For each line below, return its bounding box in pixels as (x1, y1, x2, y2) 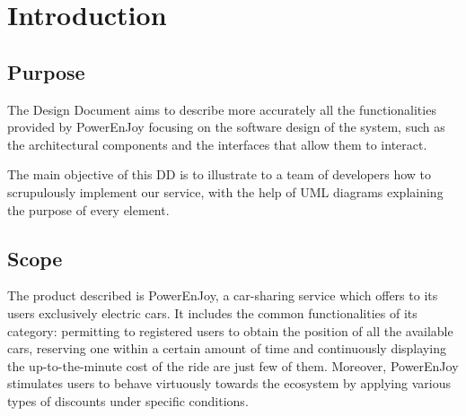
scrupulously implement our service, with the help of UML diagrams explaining (7, 182, 444, 201)
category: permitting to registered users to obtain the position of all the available (7, 321, 453, 340)
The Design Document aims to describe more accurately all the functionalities (7, 100, 436, 118)
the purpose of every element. (7, 200, 170, 219)
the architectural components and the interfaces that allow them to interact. (7, 134, 427, 153)
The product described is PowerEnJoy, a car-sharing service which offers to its (7, 286, 438, 305)
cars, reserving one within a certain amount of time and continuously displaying (7, 339, 446, 358)
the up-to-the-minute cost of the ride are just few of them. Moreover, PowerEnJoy (7, 356, 459, 375)
